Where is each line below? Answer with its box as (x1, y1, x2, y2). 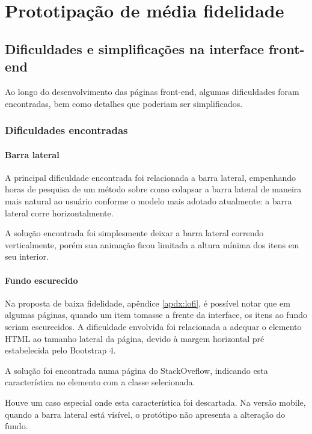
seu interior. (5, 250, 49, 263)
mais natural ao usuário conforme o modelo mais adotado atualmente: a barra (5, 194, 292, 207)
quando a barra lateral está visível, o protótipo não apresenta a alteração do (5, 408, 286, 420)
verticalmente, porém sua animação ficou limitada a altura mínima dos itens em (5, 238, 299, 251)
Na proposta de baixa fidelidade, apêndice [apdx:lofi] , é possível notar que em (5, 296, 290, 309)
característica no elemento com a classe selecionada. (5, 376, 195, 388)
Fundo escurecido (5, 274, 78, 286)
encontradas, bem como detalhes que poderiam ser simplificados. (5, 97, 243, 109)
